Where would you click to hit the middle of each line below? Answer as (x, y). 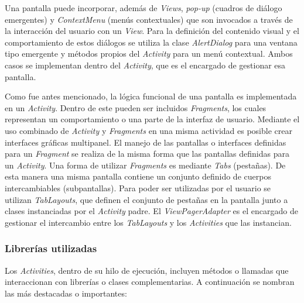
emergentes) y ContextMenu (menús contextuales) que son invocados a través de (149, 19)
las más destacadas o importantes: (66, 293)
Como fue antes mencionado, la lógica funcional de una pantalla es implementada (151, 96)
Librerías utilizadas (51, 248)
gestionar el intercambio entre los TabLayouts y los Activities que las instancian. (148, 222)
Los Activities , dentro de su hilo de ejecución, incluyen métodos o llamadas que (147, 270)
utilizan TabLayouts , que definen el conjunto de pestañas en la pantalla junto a (146, 199)
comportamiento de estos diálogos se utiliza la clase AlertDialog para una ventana (151, 42)
